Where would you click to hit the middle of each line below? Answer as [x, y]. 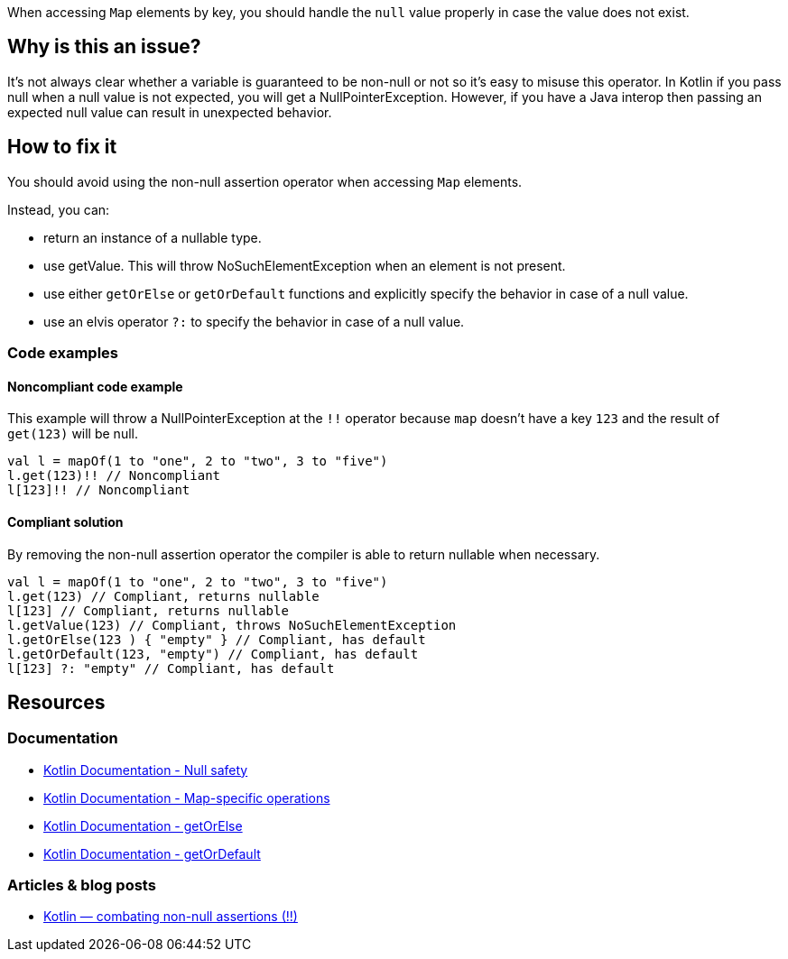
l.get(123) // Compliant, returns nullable [163, 596]
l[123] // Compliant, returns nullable [148, 610]
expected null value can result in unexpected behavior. [170, 112]
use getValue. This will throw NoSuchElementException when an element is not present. [305, 265]
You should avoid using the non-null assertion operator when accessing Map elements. [265, 181]
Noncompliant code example [95, 386]
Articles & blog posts [82, 885]
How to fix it [62, 147]
